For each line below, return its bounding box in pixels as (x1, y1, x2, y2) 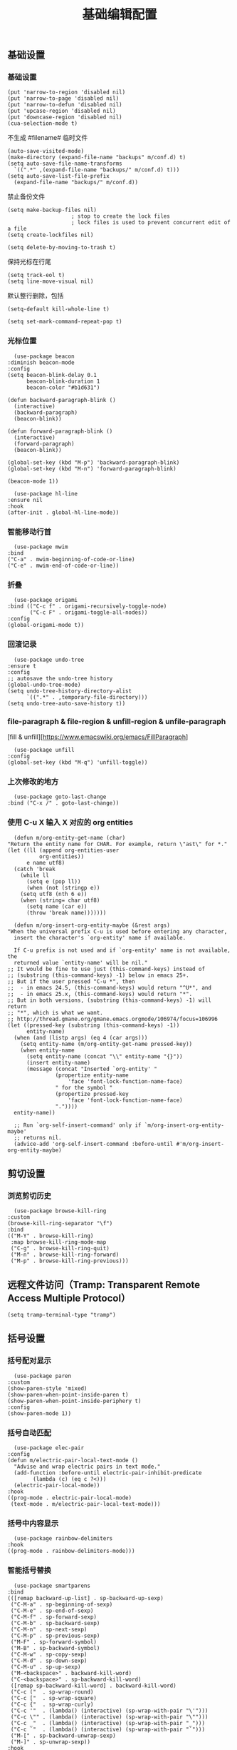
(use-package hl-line (14, 490, 78, 497)
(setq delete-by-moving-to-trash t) (7, 244, 116, 251)
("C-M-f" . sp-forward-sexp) (10, 1613, 98, 1621)
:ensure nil (7, 496, 43, 503)
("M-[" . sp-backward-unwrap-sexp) (10, 1732, 116, 1739)
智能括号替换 (7, 1565, 52, 1575)
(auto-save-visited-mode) (7, 148, 84, 155)
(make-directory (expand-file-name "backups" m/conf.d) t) (7, 154, 186, 161)
